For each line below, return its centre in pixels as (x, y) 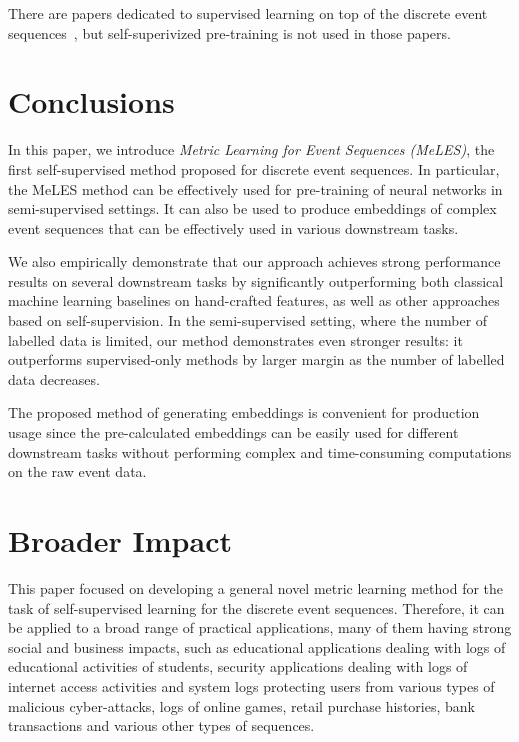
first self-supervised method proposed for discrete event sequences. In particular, (254, 168)
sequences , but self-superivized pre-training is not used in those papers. (229, 32)
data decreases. (54, 378)
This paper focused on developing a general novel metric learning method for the (256, 587)
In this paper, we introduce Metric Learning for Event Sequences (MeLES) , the (251, 149)
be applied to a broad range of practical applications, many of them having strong (260, 627)
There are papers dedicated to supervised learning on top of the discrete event (248, 13)
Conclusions (91, 101)
